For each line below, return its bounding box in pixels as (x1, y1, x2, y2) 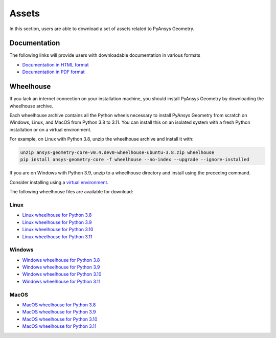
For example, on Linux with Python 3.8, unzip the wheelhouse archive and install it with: (9, 136, 194, 142)
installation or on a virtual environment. (9, 126, 92, 132)
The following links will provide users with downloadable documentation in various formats (9, 52, 200, 58)
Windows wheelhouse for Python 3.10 (22, 271, 102, 277)
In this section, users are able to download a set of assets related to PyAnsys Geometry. (9, 26, 195, 32)
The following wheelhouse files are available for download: (9, 189, 133, 195)
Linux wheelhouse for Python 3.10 (22, 227, 94, 233)
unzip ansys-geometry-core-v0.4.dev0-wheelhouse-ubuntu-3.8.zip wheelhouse (20, 150, 215, 155)
